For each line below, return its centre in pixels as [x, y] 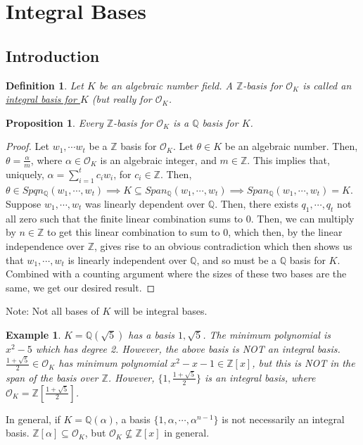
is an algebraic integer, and [158, 159]
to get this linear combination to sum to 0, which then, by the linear [195, 232]
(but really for [122, 99]
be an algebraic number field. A [166, 85]
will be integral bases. [160, 311]
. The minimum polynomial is [267, 334]
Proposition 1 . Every [55, 122]
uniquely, [25, 174]
